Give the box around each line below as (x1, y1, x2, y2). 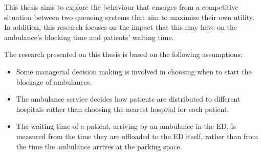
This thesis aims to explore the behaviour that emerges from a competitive (4, 2, 238, 12)
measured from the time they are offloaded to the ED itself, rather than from (16, 130, 258, 141)
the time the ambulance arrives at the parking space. (16, 141, 182, 151)
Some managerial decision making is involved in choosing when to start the (16, 66, 252, 76)
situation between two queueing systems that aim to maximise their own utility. (4, 11, 254, 22)
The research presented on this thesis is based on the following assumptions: (4, 49, 243, 60)
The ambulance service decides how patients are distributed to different (16, 93, 241, 104)
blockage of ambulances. (16, 76, 92, 87)
